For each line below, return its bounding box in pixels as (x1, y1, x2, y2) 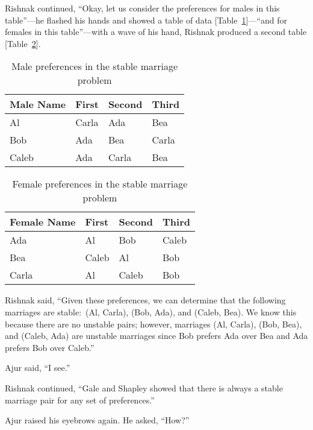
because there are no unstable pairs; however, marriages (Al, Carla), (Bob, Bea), (5, 317, 302, 330)
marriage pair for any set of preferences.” (5, 393, 155, 406)
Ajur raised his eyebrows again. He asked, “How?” (5, 414, 190, 426)
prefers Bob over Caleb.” (5, 341, 95, 353)
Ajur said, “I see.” (5, 361, 70, 374)
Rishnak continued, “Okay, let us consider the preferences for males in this (5, 2, 280, 14)
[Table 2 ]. (5, 37, 41, 49)
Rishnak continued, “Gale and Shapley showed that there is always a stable (5, 381, 283, 394)
